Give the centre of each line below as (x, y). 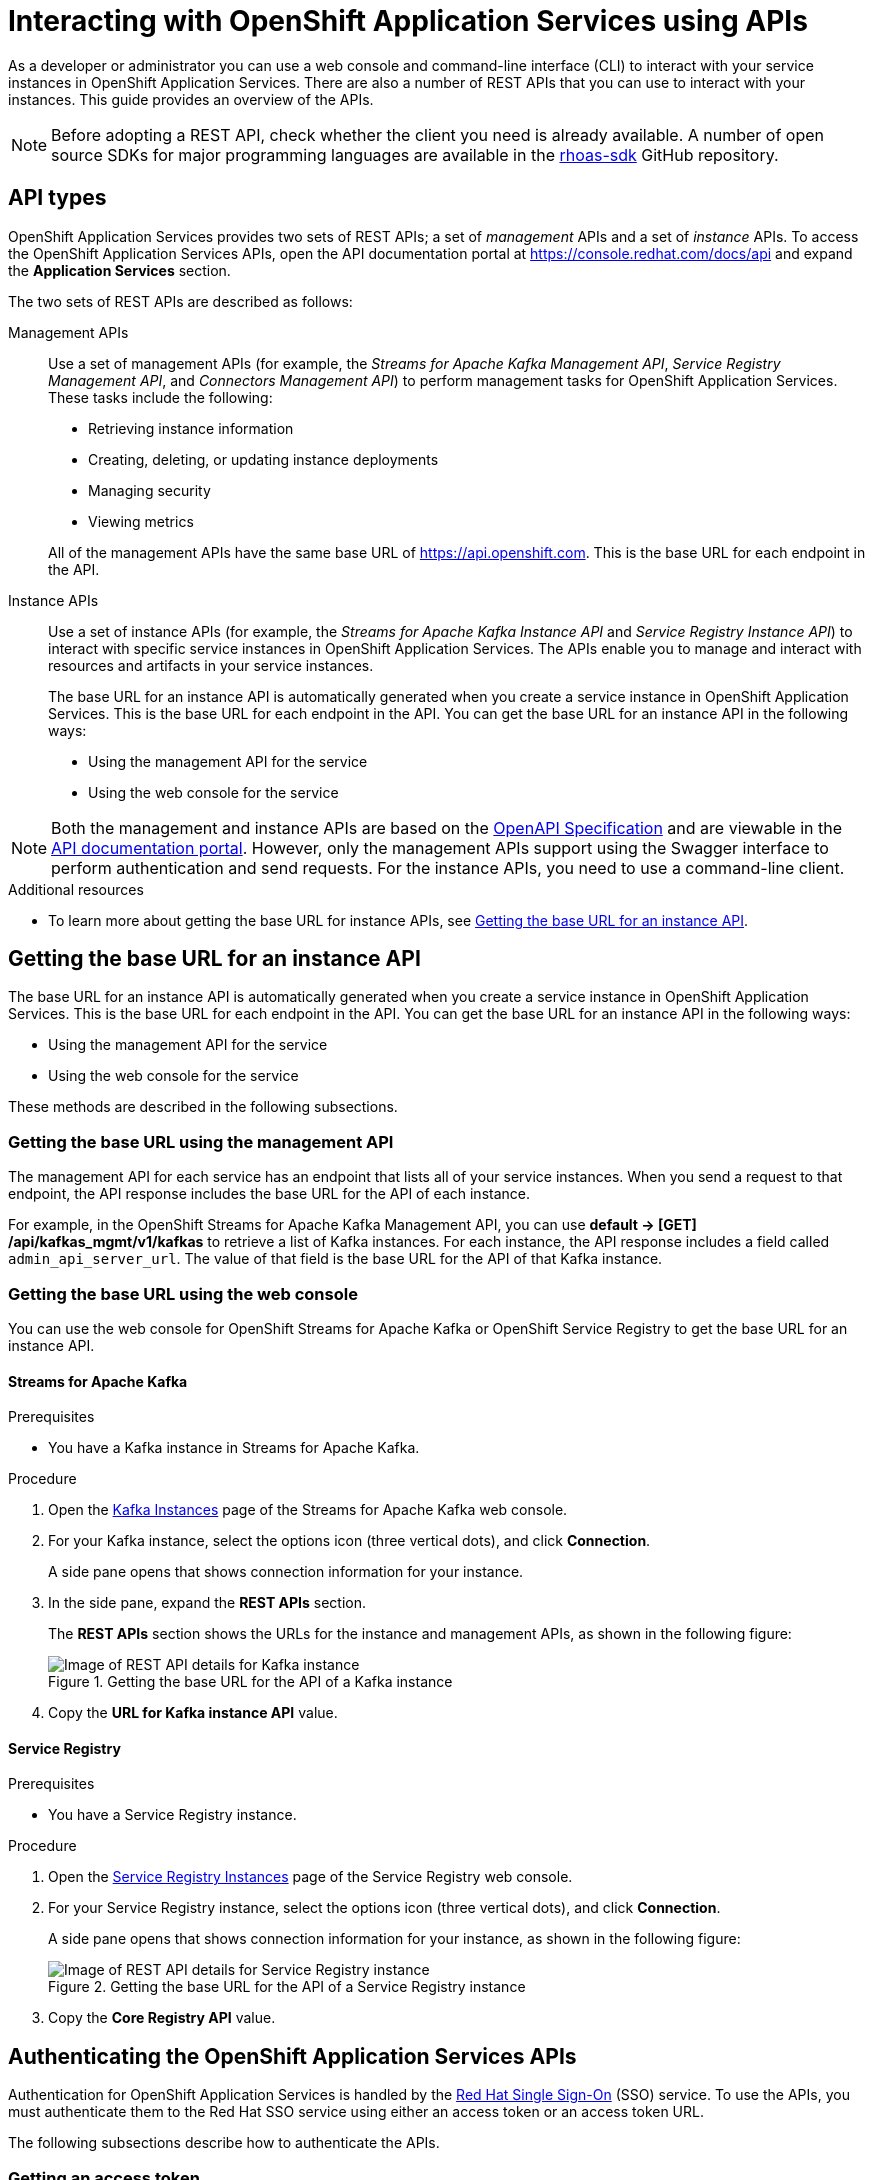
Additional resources (76, 889)
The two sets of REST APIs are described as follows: (180, 301)
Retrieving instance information (191, 428)
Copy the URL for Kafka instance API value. (193, 1713)
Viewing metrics (141, 521)
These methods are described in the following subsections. (203, 1107)
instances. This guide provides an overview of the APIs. (191, 99)
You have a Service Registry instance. (172, 1815)
